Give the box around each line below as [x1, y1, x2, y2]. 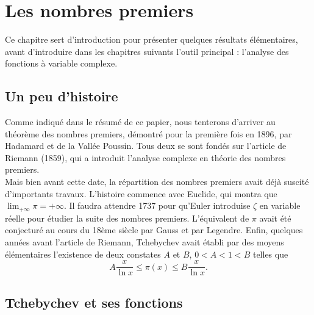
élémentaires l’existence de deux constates [5, 247, 161, 260]
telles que [252, 247, 288, 260]
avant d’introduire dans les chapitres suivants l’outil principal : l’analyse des [5, 45, 289, 57]
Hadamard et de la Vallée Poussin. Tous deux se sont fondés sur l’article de [5, 139, 287, 152]
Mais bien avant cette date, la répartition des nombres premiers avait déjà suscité [5, 175, 309, 188]
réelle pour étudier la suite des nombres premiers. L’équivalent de [5, 211, 249, 224]
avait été [259, 211, 291, 224]
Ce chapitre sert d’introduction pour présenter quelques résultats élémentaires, [5, 33, 298, 46]
